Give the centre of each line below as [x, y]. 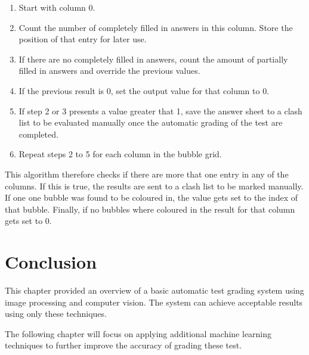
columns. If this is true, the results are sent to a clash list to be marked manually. [154, 186]
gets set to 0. [28, 221]
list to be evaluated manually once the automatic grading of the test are [151, 122]
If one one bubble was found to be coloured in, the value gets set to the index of [152, 197]
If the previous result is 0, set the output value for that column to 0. [144, 90]
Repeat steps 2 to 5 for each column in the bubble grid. [120, 154]
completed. [38, 134]
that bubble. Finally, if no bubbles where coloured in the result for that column [150, 209]
